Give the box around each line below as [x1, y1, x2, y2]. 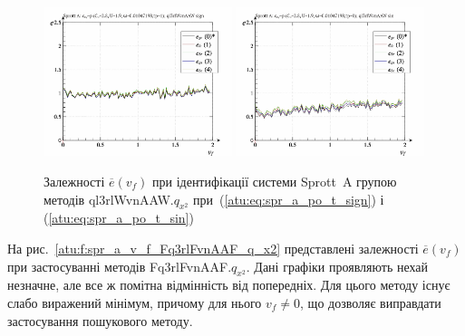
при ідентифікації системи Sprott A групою [152, 171, 397, 190]
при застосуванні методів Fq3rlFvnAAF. [7, 256, 232, 275]
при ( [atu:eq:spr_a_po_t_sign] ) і [193, 189, 384, 208]
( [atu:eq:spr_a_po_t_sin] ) [44, 208, 194, 227]
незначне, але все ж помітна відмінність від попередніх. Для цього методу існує [7, 275, 450, 294]
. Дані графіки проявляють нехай [246, 256, 429, 275]
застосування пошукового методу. [7, 311, 193, 330]
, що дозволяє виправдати [300, 293, 441, 312]
